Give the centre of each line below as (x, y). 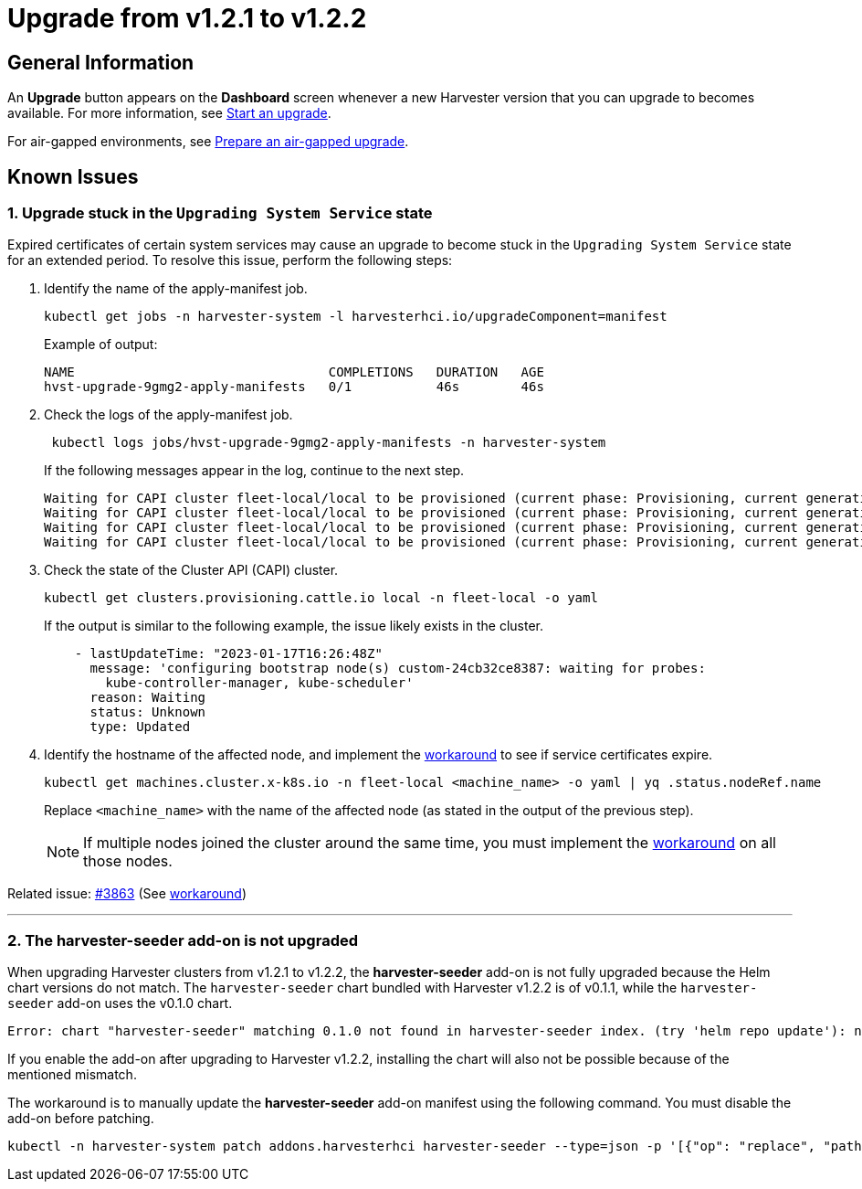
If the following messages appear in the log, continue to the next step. (254, 471)
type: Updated (140, 727)
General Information (101, 62)
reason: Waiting (148, 698)
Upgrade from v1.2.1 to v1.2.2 (187, 18)
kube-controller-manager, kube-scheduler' (259, 683)
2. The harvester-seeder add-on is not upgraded (183, 940)
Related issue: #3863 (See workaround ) (127, 894)
